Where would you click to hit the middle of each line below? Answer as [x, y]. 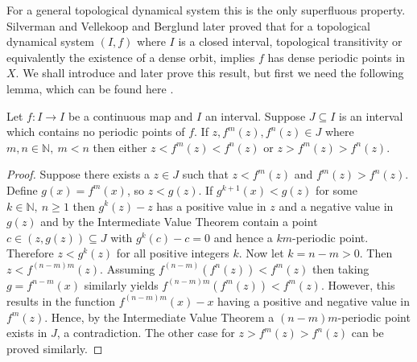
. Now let [261, 253]
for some [336, 189]
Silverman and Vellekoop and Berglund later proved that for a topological [188, 25]
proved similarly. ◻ [55, 348]
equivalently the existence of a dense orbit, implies [131, 57]
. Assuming [128, 268]
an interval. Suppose [255, 115]
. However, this [358, 284]
